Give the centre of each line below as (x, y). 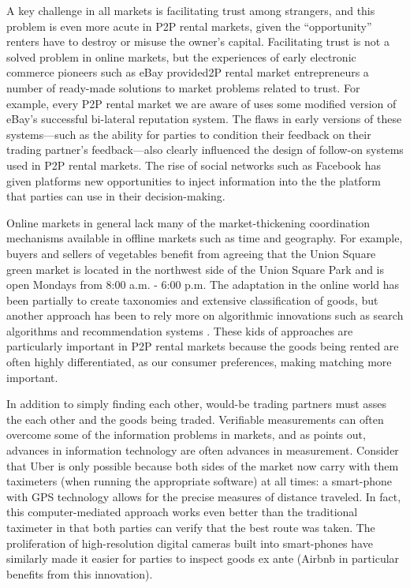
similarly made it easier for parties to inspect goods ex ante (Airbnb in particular (203, 558)
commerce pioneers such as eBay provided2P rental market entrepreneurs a (188, 72)
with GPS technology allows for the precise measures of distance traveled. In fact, (204, 496)
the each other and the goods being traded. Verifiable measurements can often (195, 419)
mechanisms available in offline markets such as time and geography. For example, (205, 238)
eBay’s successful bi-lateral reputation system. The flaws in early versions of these (204, 119)
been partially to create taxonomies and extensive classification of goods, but (192, 300)
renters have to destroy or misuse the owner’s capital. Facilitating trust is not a (198, 41)
